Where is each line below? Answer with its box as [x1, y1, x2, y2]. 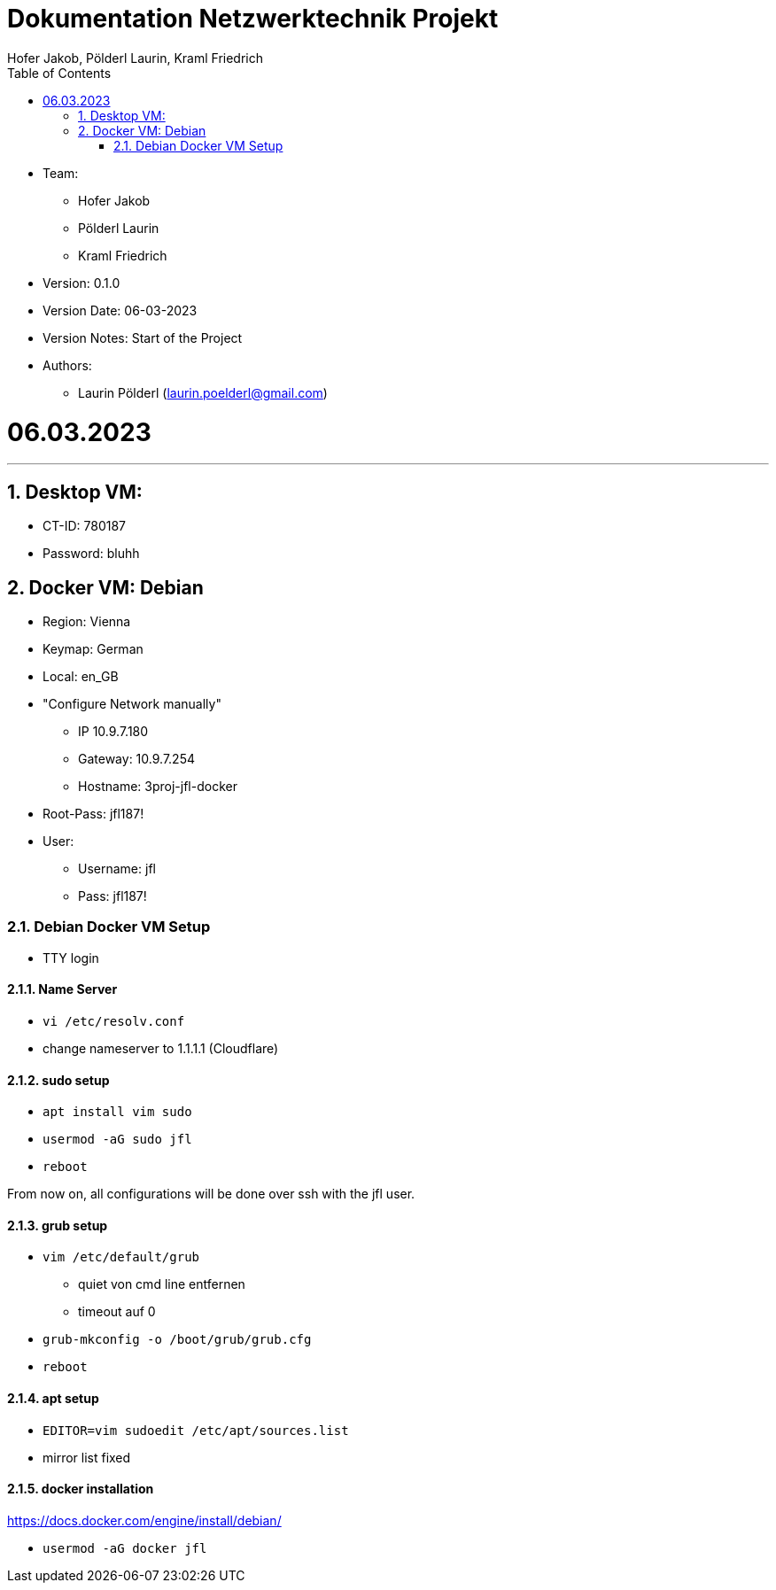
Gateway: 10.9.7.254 [78, 750, 195, 766]
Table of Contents [7, 65, 112, 81]
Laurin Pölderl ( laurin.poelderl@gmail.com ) [78, 384, 328, 400]
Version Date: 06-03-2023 [43, 302, 198, 318]
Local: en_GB [43, 668, 119, 684]
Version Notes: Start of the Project [43, 330, 243, 345]
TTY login [43, 950, 99, 966]
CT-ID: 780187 [43, 518, 127, 534]
